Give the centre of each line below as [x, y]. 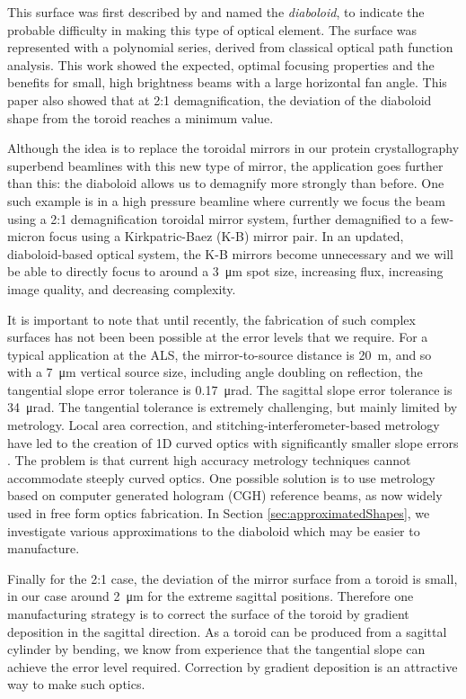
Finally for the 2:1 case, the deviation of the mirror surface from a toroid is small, [233, 578]
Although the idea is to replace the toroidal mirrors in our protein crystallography [233, 148]
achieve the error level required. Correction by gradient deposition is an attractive [233, 666]
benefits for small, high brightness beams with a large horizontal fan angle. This [227, 82]
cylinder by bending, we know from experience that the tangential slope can [216, 649]
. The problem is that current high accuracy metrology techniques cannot [209, 460]
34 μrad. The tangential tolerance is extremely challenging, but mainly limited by [233, 407]
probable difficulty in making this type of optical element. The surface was [212, 29]
